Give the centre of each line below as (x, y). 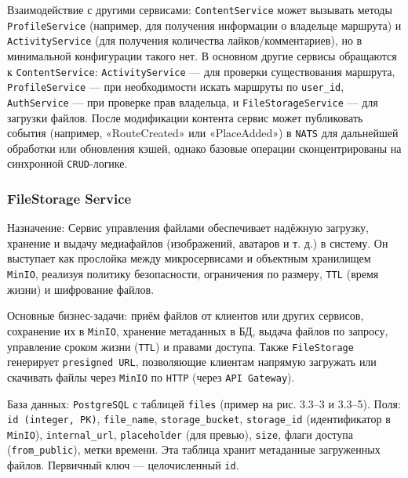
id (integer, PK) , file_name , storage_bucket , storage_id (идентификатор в (199, 419)
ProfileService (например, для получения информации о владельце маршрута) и (204, 25)
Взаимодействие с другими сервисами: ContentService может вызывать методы (200, 9)
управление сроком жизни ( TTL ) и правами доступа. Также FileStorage (180, 346)
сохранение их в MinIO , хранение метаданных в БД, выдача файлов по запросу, (198, 330)
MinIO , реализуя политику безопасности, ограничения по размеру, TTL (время (193, 274)
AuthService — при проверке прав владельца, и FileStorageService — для (193, 101)
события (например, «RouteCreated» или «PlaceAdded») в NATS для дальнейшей (203, 133)
